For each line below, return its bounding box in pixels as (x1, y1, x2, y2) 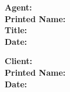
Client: (5, 55, 33, 67)
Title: (5, 24, 27, 36)
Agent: (5, 1, 32, 13)
